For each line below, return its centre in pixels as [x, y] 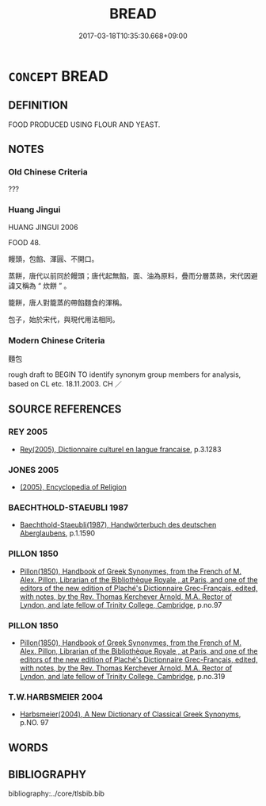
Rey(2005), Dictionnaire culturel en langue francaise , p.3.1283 [120, 449]
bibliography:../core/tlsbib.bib [57, 793]
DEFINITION [38, 105]
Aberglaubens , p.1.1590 [57, 533]
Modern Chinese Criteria [57, 340]
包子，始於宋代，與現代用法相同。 [64, 319]
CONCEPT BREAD [58, 76]
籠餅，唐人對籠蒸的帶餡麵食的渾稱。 [67, 302]
